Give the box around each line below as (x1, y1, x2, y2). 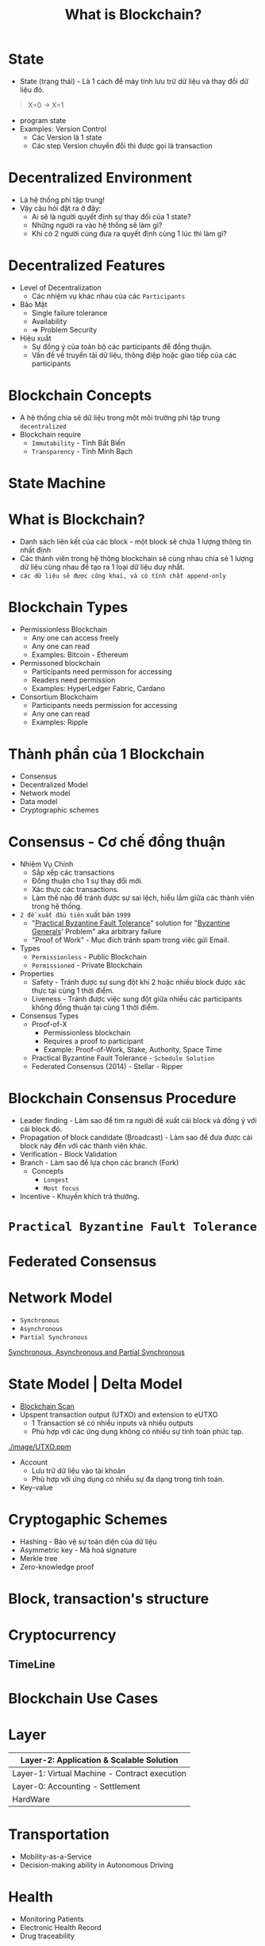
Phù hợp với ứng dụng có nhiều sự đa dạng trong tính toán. (31, 1474, 225, 1483)
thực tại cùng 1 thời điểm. (31, 986, 115, 995)
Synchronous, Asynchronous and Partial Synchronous (8, 1347, 185, 1356)
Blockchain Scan (19, 1401, 75, 1410)
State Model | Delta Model (8, 1375, 182, 1394)
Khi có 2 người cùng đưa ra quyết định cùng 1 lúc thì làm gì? (31, 229, 228, 238)
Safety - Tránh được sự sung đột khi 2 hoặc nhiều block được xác (31, 977, 246, 986)
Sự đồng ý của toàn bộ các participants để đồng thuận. (31, 341, 213, 351)
